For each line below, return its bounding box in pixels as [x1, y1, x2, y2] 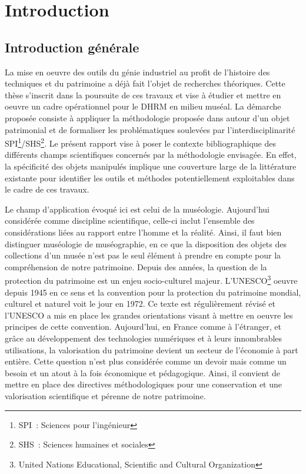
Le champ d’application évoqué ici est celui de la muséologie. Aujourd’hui [5, 203, 270, 215]
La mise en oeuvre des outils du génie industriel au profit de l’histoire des [5, 65, 270, 78]
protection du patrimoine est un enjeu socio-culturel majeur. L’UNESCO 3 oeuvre [5, 273, 298, 286]
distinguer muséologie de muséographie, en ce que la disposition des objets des [5, 237, 287, 250]
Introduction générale [5, 38, 139, 56]
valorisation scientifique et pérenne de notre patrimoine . [5, 389, 206, 402]
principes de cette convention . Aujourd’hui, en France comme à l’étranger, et [5, 320, 281, 333]
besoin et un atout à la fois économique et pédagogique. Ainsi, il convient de [5, 366, 281, 379]
